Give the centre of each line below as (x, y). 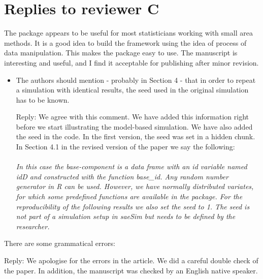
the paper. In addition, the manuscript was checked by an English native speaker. (131, 270)
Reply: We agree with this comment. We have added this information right (132, 117)
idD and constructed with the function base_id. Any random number (122, 176)
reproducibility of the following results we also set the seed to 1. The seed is (133, 206)
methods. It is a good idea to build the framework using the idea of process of (125, 42)
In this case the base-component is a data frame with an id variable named (131, 166)
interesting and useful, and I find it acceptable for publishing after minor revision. (131, 62)
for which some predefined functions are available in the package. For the (129, 196)
